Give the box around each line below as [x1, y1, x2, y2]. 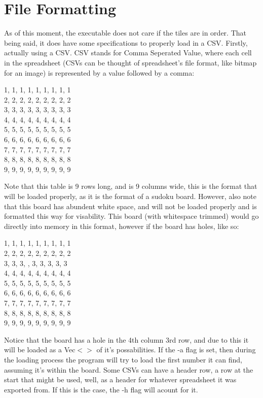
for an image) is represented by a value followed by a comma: [4, 67, 195, 78]
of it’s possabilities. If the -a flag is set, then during [96, 344, 256, 355]
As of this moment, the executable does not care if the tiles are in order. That [4, 27, 246, 38]
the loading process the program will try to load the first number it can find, [4, 354, 242, 364]
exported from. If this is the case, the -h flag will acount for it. [4, 384, 198, 394]
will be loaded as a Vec [4, 344, 76, 355]
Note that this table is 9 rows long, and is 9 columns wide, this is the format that [4, 181, 257, 191]
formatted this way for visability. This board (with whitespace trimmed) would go [4, 211, 259, 221]
